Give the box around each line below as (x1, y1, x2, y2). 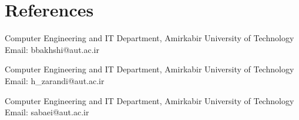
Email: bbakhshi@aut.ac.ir (5, 43, 99, 55)
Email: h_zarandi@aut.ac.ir (5, 74, 105, 86)
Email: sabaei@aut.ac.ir (5, 106, 89, 118)
